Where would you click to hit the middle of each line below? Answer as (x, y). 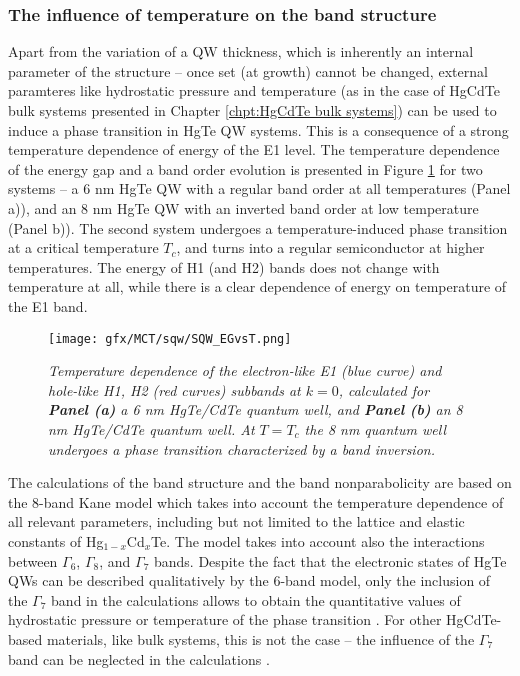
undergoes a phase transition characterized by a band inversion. (241, 448)
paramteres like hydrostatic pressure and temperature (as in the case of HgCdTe (254, 90)
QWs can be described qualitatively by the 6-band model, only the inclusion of (249, 580)
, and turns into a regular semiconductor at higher (330, 247)
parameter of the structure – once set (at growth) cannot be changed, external (248, 70)
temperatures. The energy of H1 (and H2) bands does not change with (224, 266)
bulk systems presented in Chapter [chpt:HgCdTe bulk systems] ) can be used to (252, 110)
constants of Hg (56, 540)
